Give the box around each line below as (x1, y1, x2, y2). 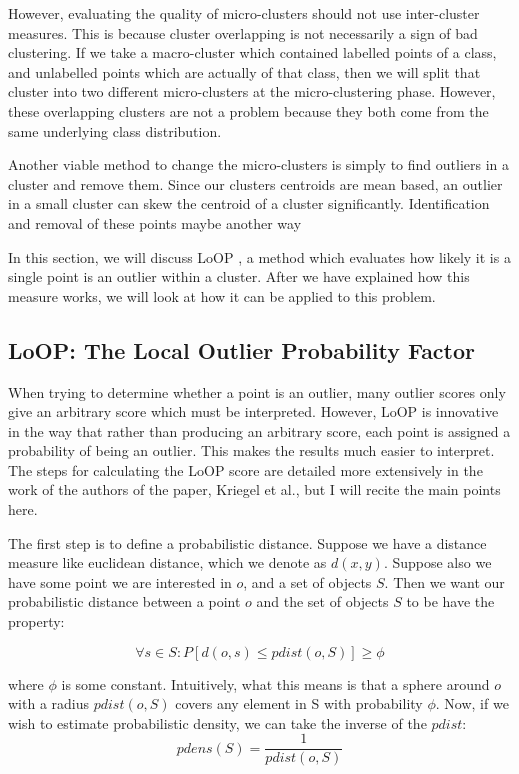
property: (8, 611, 65, 632)
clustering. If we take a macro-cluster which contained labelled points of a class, (8, 42, 497, 63)
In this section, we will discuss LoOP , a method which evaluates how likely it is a (8, 246, 511, 267)
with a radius (8, 693, 90, 714)
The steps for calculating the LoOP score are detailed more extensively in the (8, 459, 483, 480)
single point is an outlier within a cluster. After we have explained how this (8, 266, 470, 287)
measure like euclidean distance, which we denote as (8, 552, 327, 573)
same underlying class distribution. (8, 120, 222, 141)
